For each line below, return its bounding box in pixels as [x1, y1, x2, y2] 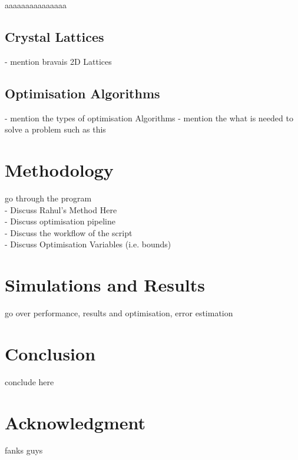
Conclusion [5, 341, 96, 365]
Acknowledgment [5, 410, 145, 434]
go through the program [5, 191, 92, 204]
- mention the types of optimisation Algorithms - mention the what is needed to [5, 111, 293, 124]
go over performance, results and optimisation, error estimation [5, 307, 233, 319]
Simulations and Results [5, 273, 205, 297]
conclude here [5, 375, 54, 388]
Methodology [5, 157, 114, 181]
